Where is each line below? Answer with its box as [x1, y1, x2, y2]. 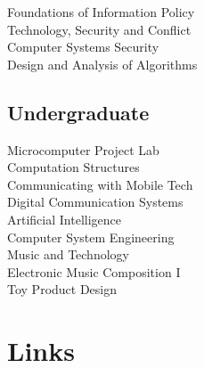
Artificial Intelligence [7, 209, 121, 228]
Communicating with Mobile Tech [7, 175, 193, 193]
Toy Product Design [7, 280, 118, 298]
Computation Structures [7, 158, 140, 176]
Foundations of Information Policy [7, 3, 195, 20]
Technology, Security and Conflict [7, 20, 192, 38]
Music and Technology [7, 245, 129, 264]
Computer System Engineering [7, 227, 175, 246]
